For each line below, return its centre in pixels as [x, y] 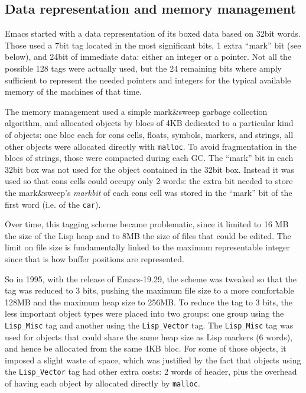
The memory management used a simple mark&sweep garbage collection [136, 111]
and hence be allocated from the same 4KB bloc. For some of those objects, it [146, 348]
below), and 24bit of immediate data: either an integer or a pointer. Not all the [148, 57]
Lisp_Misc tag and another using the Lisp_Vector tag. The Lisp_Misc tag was [149, 325]
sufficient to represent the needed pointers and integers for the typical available [148, 80]
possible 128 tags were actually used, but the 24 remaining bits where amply [143, 68]
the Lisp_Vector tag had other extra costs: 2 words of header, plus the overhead [151, 371]
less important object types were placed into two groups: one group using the [144, 313]
